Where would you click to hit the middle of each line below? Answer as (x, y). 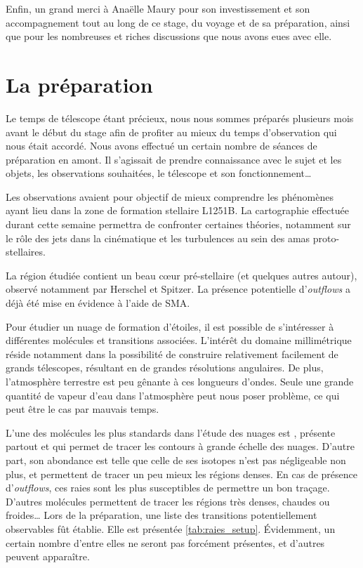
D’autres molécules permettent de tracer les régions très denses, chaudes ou (168, 501)
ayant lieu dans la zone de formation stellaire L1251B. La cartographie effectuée (177, 210)
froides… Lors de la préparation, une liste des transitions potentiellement (161, 515)
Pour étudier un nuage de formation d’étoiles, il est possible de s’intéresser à (170, 326)
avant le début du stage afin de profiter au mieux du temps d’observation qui (171, 132)
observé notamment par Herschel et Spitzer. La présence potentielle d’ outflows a (178, 289)
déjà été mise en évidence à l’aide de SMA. (98, 303)
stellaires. (26, 252)
